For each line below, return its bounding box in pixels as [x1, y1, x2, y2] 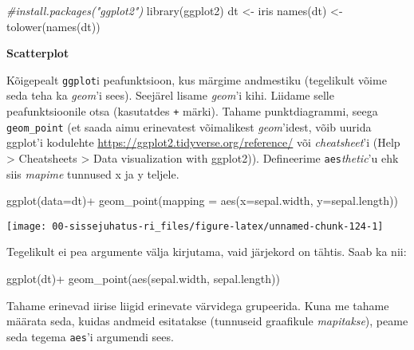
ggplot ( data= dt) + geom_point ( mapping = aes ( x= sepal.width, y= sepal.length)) [6, 192, 398, 209]
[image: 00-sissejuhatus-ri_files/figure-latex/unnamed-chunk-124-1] [6, 220, 384, 232]
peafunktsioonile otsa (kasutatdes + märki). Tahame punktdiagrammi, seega [6, 103, 378, 120]
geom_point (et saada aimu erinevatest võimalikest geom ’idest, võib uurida [6, 118, 372, 135]
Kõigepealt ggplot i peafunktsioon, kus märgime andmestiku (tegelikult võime [6, 71, 387, 88]
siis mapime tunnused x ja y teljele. [6, 165, 179, 182]
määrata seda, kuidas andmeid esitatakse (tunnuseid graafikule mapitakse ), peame [6, 313, 408, 329]
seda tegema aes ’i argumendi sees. [6, 328, 174, 344]
